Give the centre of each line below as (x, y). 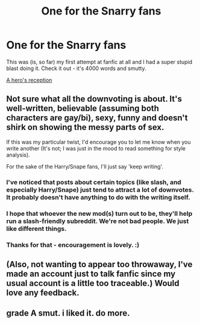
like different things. (36, 228)
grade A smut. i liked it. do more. (68, 313)
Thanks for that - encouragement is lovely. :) (73, 245)
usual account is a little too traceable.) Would (93, 283)
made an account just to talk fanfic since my (91, 274)
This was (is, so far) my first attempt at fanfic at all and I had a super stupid (99, 62)
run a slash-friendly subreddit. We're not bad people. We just (98, 221)
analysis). (18, 155)
